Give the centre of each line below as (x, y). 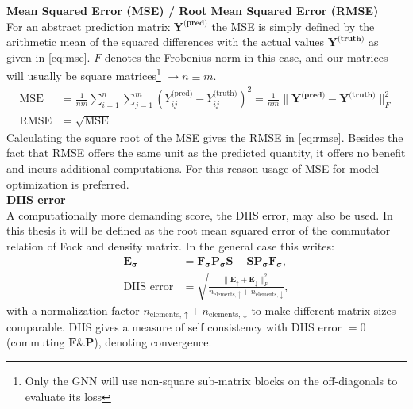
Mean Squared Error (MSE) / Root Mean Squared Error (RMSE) (193, 10)
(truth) (225, 94)
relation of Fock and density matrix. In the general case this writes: (170, 245)
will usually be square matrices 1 (84, 75)
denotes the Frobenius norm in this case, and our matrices (246, 57)
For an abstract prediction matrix (89, 26)
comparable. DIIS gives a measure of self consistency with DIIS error (174, 326)
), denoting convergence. (153, 342)
